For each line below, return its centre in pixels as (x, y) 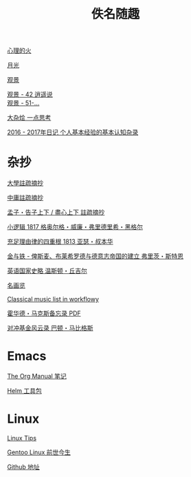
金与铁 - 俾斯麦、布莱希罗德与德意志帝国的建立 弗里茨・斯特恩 (95, 256)
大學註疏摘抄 (25, 183)
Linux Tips (22, 438)
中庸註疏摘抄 (25, 198)
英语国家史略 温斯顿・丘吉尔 (47, 271)
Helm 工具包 (25, 391)
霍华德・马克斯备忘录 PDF (44, 313)
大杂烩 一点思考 (29, 118)
